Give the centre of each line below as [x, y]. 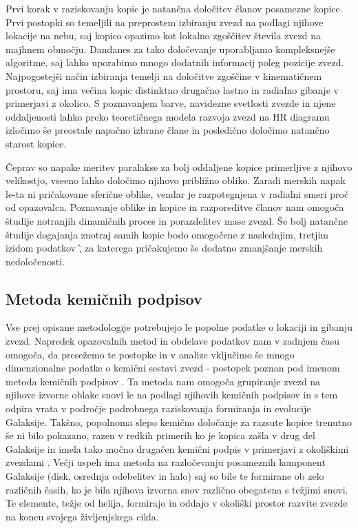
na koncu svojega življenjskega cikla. [82, 516]
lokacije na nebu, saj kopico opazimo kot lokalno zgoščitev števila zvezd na [163, 35]
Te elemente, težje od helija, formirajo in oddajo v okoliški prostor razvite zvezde [177, 503]
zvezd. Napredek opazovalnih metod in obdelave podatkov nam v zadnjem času [173, 341]
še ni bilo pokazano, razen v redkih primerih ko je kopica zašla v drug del [160, 435]
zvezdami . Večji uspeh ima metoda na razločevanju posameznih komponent [166, 462]
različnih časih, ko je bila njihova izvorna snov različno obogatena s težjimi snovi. [177, 489]
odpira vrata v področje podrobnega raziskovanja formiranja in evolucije [158, 408]
